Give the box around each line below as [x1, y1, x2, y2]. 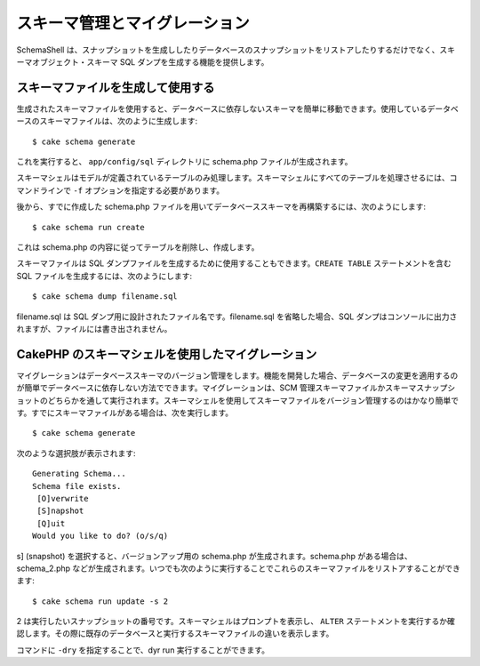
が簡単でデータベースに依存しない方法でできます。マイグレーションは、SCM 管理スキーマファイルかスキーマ [16, 382, 417, 393]
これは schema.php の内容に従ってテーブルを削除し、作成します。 [16, 241, 260, 253]
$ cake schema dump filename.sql [32, 292, 178, 301]
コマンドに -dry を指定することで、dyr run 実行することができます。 [16, 645, 270, 655]
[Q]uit [36, 518, 66, 528]
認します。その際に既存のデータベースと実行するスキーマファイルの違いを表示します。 [16, 628, 334, 639]
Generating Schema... [32, 469, 126, 479]
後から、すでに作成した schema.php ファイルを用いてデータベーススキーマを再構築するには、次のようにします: [16, 201, 427, 213]
